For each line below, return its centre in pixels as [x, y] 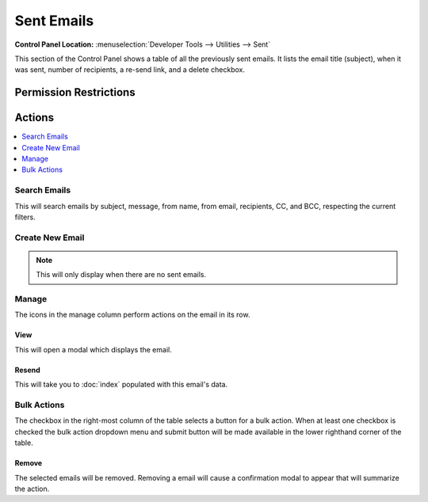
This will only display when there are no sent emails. [121, 275]
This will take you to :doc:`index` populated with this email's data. [121, 385]
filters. [25, 217]
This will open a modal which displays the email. [93, 349]
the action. [32, 489]
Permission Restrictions [75, 92]
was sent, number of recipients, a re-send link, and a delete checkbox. [130, 70]
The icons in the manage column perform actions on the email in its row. [132, 315]
